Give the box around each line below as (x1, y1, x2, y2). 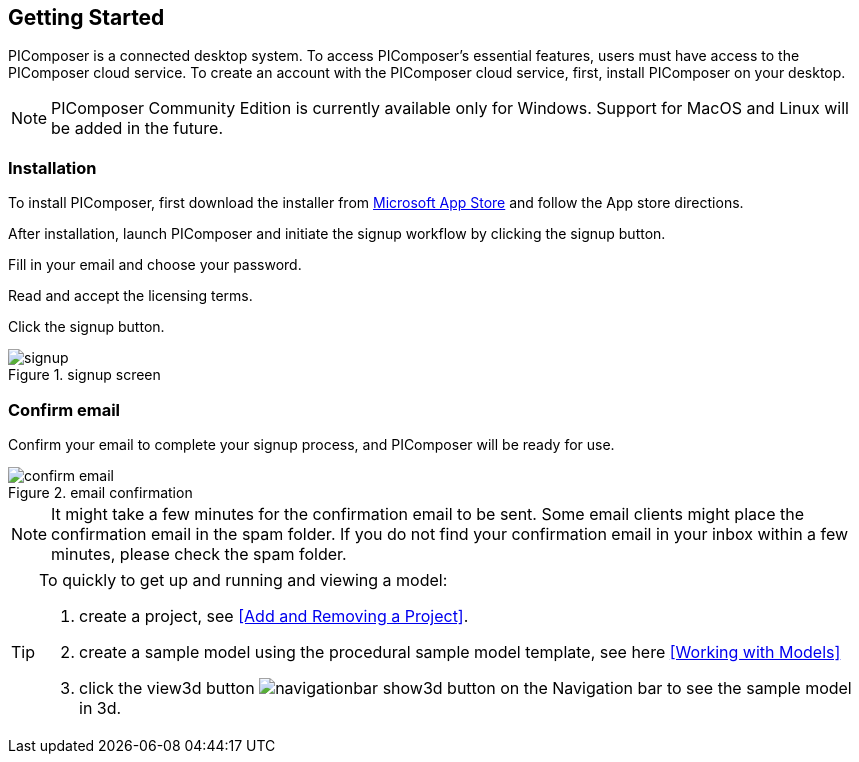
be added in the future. (51, 118, 224, 139)
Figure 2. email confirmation (8, 483, 193, 501)
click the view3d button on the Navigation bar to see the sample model (79, 677, 852, 698)
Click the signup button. (8, 318, 165, 336)
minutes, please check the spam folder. (51, 543, 347, 564)
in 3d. (79, 697, 122, 718)
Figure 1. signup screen (8, 366, 161, 384)
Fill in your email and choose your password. (8, 256, 302, 274)
